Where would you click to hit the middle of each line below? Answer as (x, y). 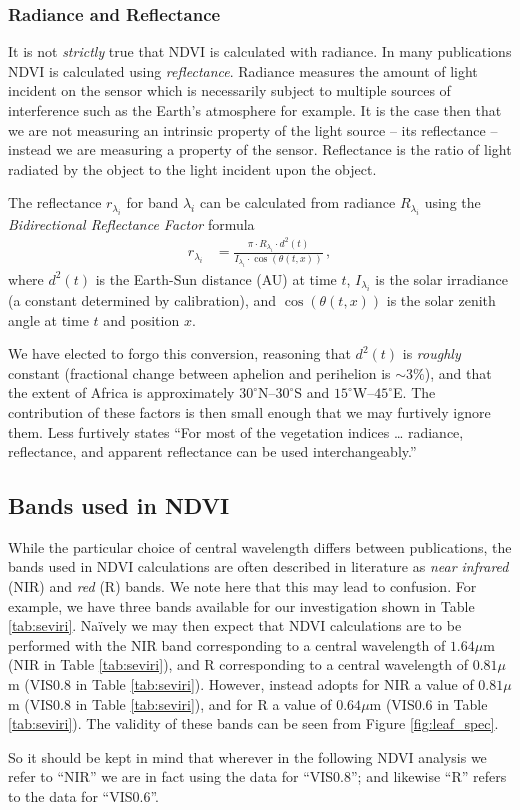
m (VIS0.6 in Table (428, 703)
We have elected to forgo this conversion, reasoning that (179, 353)
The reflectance (55, 202)
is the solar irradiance (441, 278)
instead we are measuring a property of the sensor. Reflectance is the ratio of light (260, 149)
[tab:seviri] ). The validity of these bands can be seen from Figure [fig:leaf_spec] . (253, 723)
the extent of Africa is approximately (121, 392)
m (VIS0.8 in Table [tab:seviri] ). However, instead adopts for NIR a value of (241, 684)
